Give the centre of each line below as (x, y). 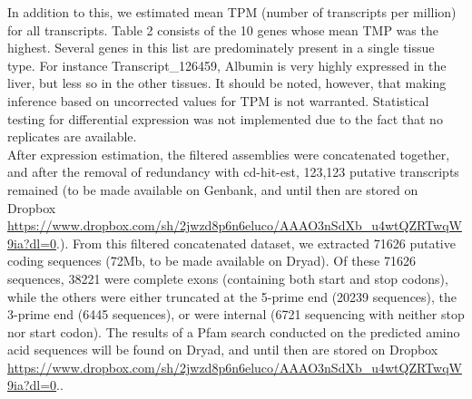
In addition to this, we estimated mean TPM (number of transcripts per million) (232, 12)
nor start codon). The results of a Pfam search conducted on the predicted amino (234, 331)
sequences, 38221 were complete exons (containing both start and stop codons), (228, 278)
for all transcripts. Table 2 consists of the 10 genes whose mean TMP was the (223, 29)
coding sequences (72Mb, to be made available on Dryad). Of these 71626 (212, 261)
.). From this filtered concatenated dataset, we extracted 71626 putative (256, 243)
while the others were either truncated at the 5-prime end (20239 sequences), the (232, 296)
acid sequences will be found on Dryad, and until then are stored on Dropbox (223, 350)
